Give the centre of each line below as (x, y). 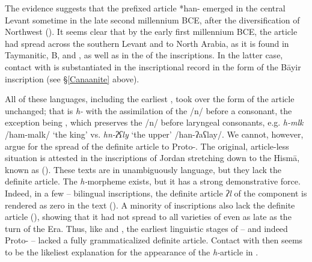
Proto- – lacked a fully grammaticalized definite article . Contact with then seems (154, 240)
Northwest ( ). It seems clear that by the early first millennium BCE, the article (151, 32)
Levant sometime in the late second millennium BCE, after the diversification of (152, 20)
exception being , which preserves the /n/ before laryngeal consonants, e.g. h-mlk (154, 122)
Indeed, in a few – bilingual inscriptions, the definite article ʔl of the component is (156, 193)
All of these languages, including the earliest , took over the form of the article (150, 99)
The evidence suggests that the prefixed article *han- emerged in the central (145, 8)
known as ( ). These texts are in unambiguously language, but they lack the (143, 169)
